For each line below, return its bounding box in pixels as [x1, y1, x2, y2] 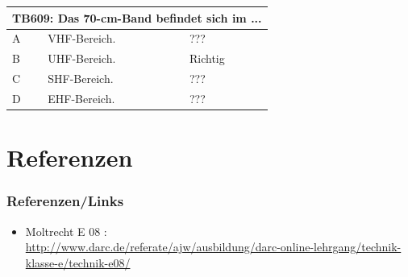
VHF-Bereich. [48, 30, 116, 47]
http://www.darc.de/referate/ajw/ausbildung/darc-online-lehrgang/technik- [25, 238, 402, 255]
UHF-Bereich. [48, 50, 116, 67]
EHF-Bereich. [48, 89, 115, 106]
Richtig [189, 50, 225, 67]
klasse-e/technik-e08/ [25, 254, 131, 271]
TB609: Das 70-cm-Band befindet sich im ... [12, 9, 262, 26]
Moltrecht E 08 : [25, 222, 107, 239]
